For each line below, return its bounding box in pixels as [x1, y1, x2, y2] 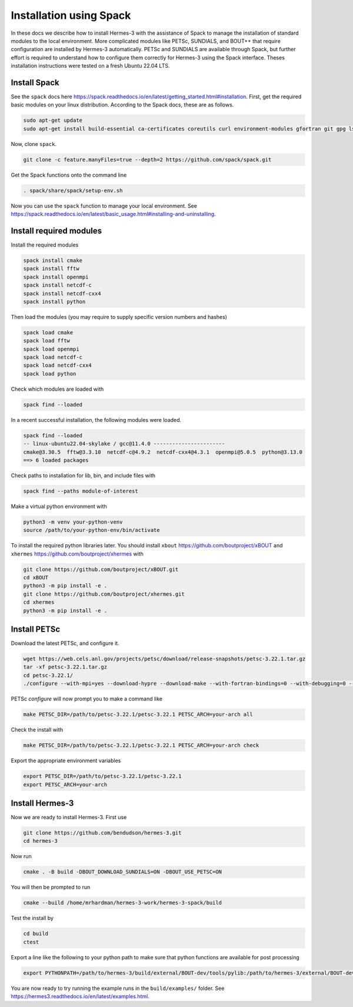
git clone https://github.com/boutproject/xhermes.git [23, 590, 185, 597]
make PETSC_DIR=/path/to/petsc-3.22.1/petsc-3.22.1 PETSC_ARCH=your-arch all [23, 711, 253, 718]
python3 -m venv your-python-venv [23, 519, 123, 525]
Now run [11, 853, 32, 860]
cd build [23, 930, 49, 937]
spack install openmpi [23, 274, 89, 280]
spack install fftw [23, 265, 79, 272]
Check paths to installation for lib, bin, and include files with [11, 471, 156, 479]
